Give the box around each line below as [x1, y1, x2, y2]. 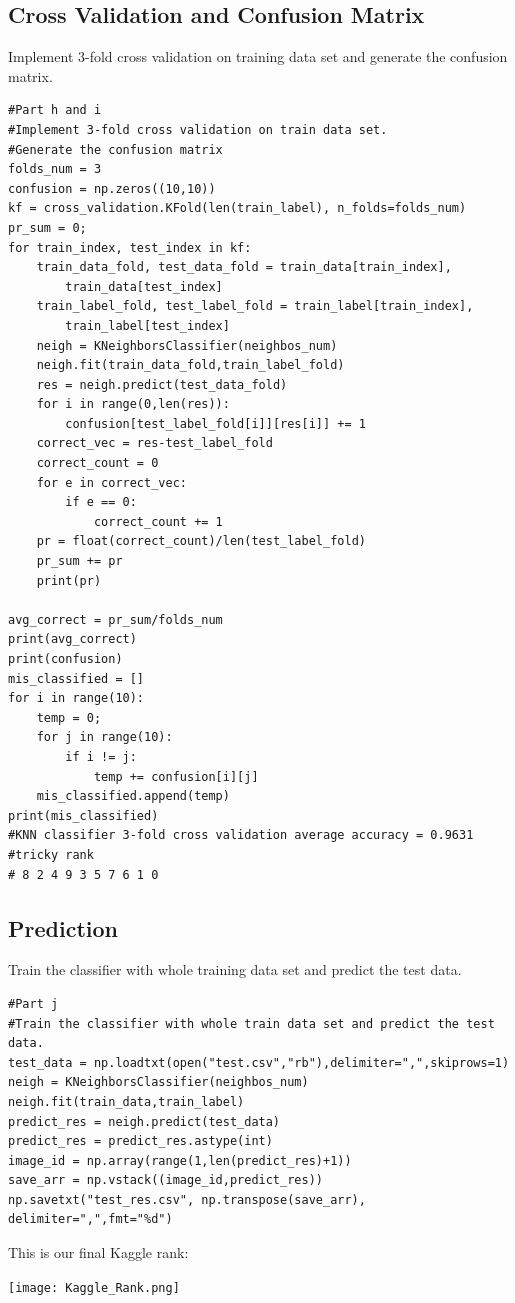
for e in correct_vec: [36, 475, 187, 490]
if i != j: [65, 749, 137, 764]
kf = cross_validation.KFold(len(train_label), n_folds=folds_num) [8, 201, 467, 216]
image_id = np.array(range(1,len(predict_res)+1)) [8, 1153, 352, 1168]
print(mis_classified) [8, 808, 159, 823]
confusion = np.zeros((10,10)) [8, 181, 216, 196]
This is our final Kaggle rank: [8, 1242, 189, 1263]
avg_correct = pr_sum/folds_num [8, 612, 223, 627]
